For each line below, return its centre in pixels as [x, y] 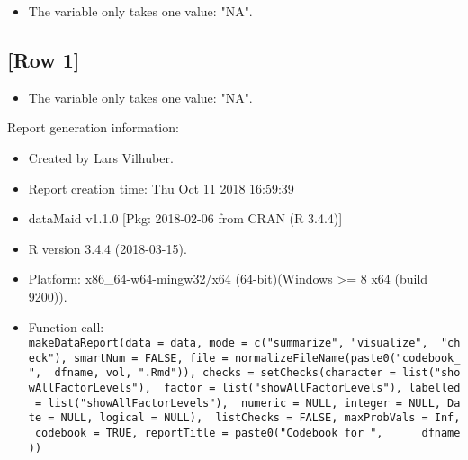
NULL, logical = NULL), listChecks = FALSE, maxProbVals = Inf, [261, 418]
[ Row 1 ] [44, 59]
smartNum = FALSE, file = [151, 358]
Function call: [66, 326]
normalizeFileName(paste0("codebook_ [347, 358]
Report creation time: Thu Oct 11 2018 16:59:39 [161, 188]
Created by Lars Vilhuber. [101, 157]
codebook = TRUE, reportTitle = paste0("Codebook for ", [209, 433]
